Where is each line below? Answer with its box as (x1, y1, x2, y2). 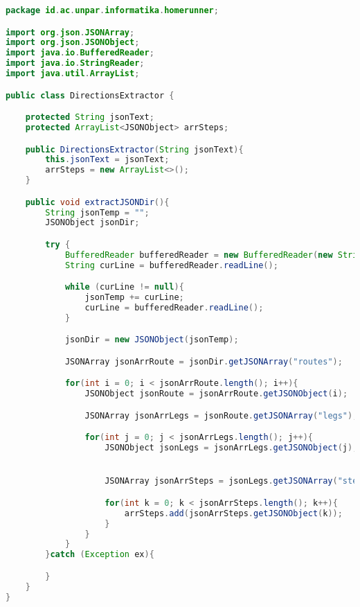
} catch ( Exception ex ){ (45, 549, 154, 560)
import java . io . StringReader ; (6, 58, 145, 69)
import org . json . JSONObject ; (6, 37, 140, 48)
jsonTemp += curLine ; (84, 292, 184, 303)
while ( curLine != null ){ (64, 282, 184, 292)
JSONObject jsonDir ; (45, 218, 140, 228)
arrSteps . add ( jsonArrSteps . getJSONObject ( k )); (124, 508, 343, 518)
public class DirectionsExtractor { (6, 90, 174, 100)
